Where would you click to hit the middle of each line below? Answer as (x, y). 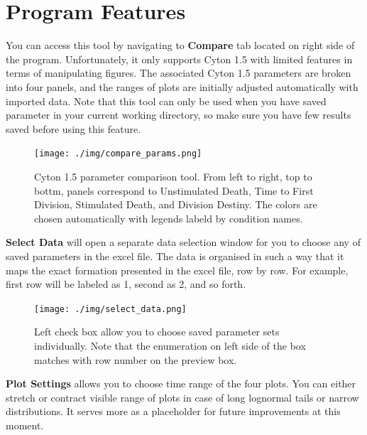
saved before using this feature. (73, 128)
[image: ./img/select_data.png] (110, 309)
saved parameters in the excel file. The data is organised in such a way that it (175, 256)
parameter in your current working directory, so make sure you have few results (179, 115)
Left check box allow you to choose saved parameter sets (157, 332)
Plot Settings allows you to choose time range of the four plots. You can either (181, 383)
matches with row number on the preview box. (136, 359)
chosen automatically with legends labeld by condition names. (169, 218)
